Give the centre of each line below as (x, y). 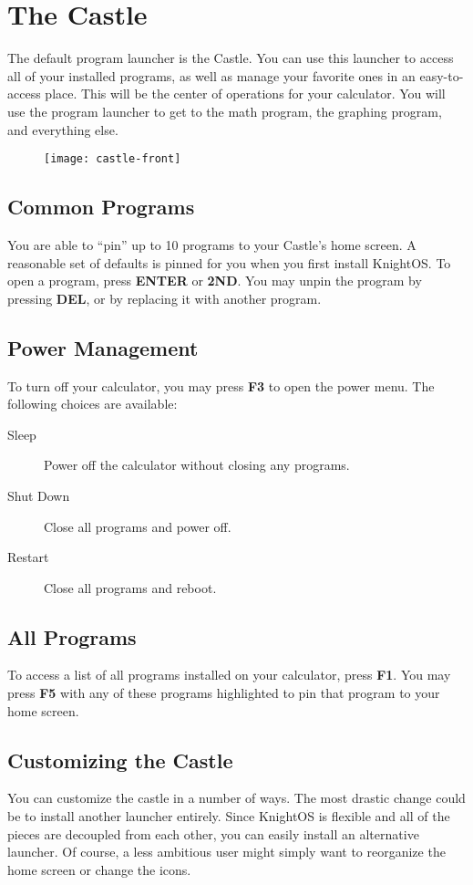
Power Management (103, 347)
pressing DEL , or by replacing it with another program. (165, 298)
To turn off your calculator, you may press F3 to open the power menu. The (221, 385)
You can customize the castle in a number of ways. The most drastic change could (236, 798)
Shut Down (39, 495)
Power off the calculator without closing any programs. (197, 465)
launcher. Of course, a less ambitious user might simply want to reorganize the (226, 852)
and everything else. (63, 129)
